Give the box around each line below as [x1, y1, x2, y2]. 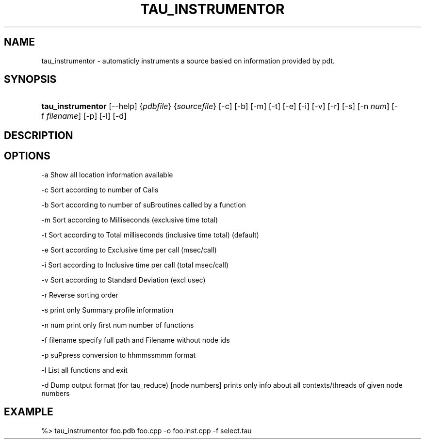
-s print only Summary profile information [41, 305, 174, 314]
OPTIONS [4, 150, 50, 162]
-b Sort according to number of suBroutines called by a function [41, 200, 246, 209]
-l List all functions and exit [41, 365, 128, 374]
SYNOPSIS [4, 73, 57, 86]
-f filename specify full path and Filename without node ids [41, 335, 230, 344]
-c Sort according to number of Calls [41, 185, 159, 194]
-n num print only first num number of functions [41, 320, 194, 329]
